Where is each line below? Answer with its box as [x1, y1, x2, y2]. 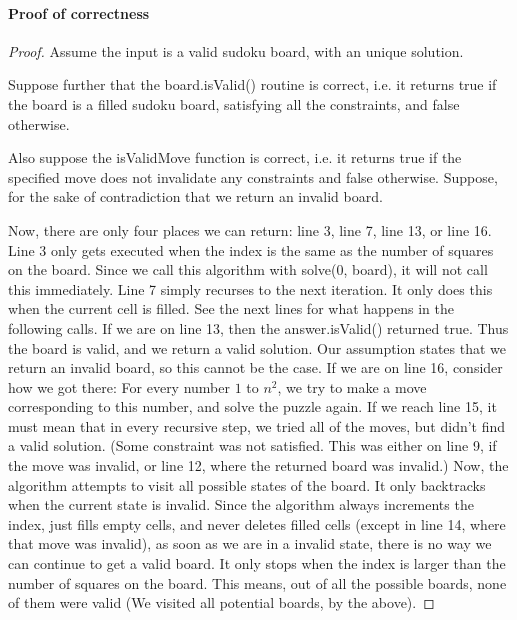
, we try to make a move [277, 376, 427, 397]
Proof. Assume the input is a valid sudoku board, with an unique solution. [8, 40, 464, 61]
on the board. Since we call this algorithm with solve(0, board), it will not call [8, 259, 488, 280]
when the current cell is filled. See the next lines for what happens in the [8, 298, 455, 319]
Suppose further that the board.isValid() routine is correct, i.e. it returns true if [8, 74, 497, 95]
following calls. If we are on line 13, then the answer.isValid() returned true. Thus [8, 317, 509, 338]
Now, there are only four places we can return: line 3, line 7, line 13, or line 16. [8, 219, 492, 240]
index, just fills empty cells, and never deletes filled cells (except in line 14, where [8, 513, 506, 534]
